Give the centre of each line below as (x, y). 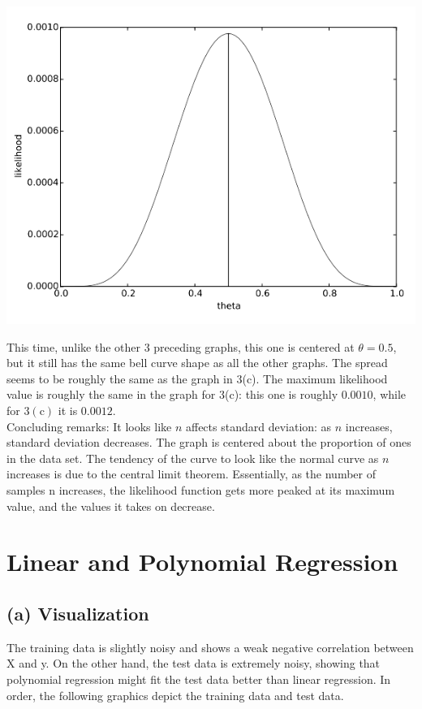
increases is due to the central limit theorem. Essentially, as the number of (191, 474)
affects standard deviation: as (258, 426)
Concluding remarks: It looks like (89, 426)
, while (390, 394)
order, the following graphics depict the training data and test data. (175, 695)
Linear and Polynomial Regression (202, 562)
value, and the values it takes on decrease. (111, 506)
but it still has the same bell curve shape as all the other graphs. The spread (197, 363)
